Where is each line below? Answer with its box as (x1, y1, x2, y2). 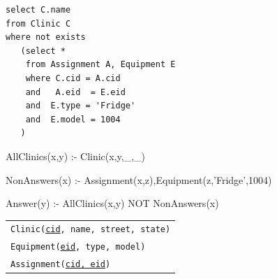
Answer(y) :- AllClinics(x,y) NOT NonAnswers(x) (6, 196, 219, 210)
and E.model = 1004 (25, 114, 121, 124)
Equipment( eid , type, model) (10, 242, 146, 252)
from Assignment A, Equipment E (25, 59, 176, 70)
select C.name (6, 5, 71, 15)
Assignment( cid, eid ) (10, 259, 111, 270)
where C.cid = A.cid (25, 73, 121, 83)
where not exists (6, 32, 86, 43)
